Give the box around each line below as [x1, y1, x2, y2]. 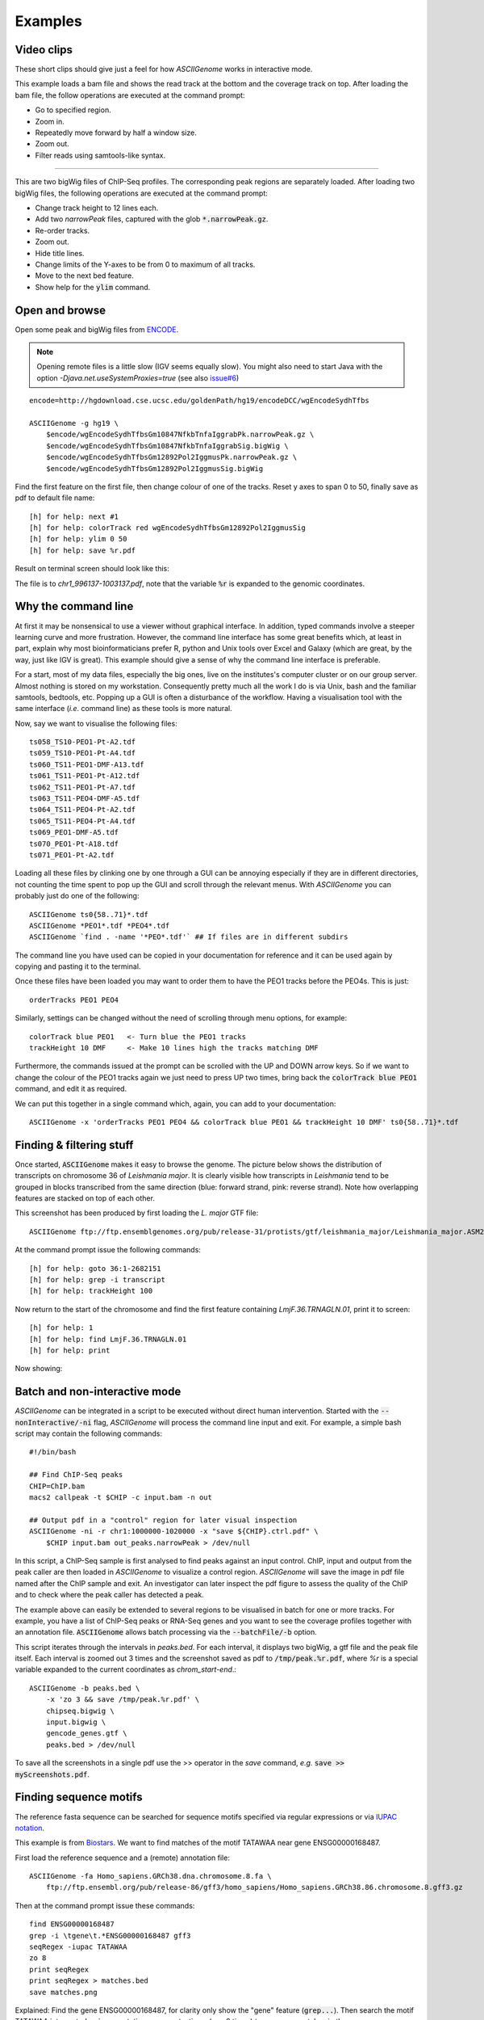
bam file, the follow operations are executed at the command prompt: [15, 90, 245, 100]
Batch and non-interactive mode [15, 1385, 181, 1399]
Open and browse [15, 303, 106, 317]
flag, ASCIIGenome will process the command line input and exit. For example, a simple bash [93, 1417, 402, 1427]
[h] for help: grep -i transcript [29, 1275, 165, 1285]
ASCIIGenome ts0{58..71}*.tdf [29, 910, 149, 919]
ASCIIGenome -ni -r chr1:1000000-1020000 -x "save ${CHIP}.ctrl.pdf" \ [29, 1527, 319, 1536]
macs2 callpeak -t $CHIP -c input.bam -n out [29, 1493, 213, 1502]
